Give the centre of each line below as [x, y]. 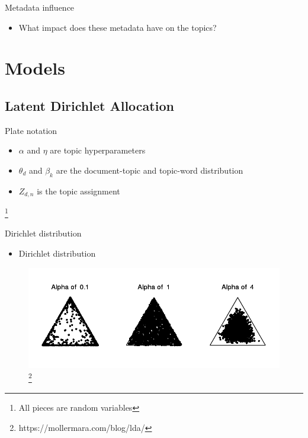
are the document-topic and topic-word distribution [150, 170]
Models [35, 68]
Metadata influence [40, 7]
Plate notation [31, 130]
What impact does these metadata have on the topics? [118, 27]
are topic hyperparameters [98, 150]
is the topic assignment [78, 191]
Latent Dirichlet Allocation [89, 105]
